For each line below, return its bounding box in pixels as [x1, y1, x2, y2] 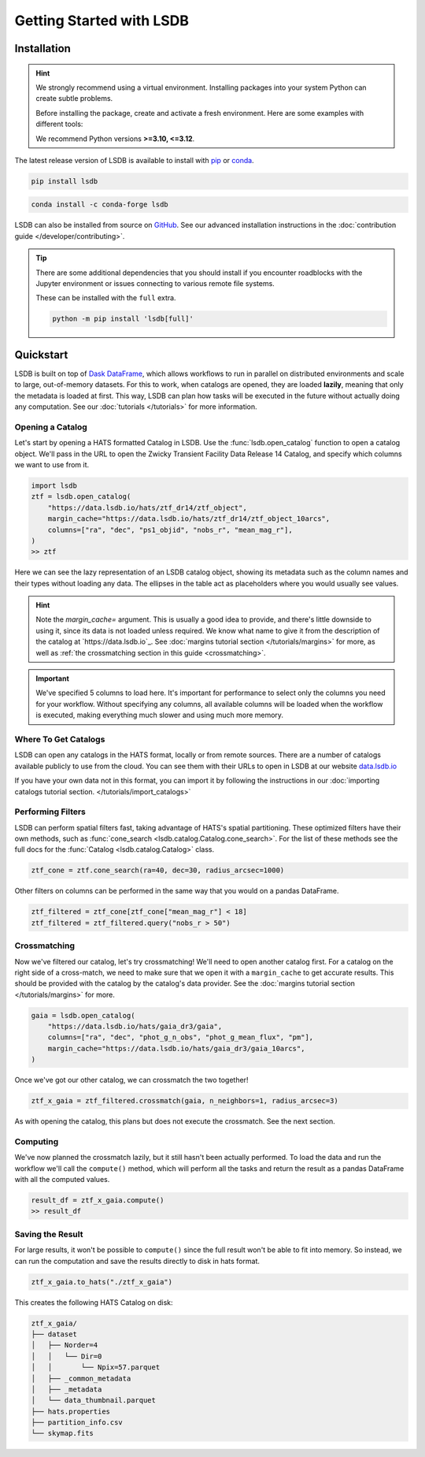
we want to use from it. [14, 459, 90, 469]
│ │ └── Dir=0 [31, 1351, 102, 1361]
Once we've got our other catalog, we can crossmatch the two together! [14, 1076, 249, 1085]
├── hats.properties [31, 1407, 110, 1416]
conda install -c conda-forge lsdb [31, 200, 168, 209]
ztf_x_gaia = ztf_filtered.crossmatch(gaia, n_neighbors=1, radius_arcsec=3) [31, 1096, 338, 1106]
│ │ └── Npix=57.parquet [31, 1363, 161, 1372]
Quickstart [14, 348, 68, 362]
